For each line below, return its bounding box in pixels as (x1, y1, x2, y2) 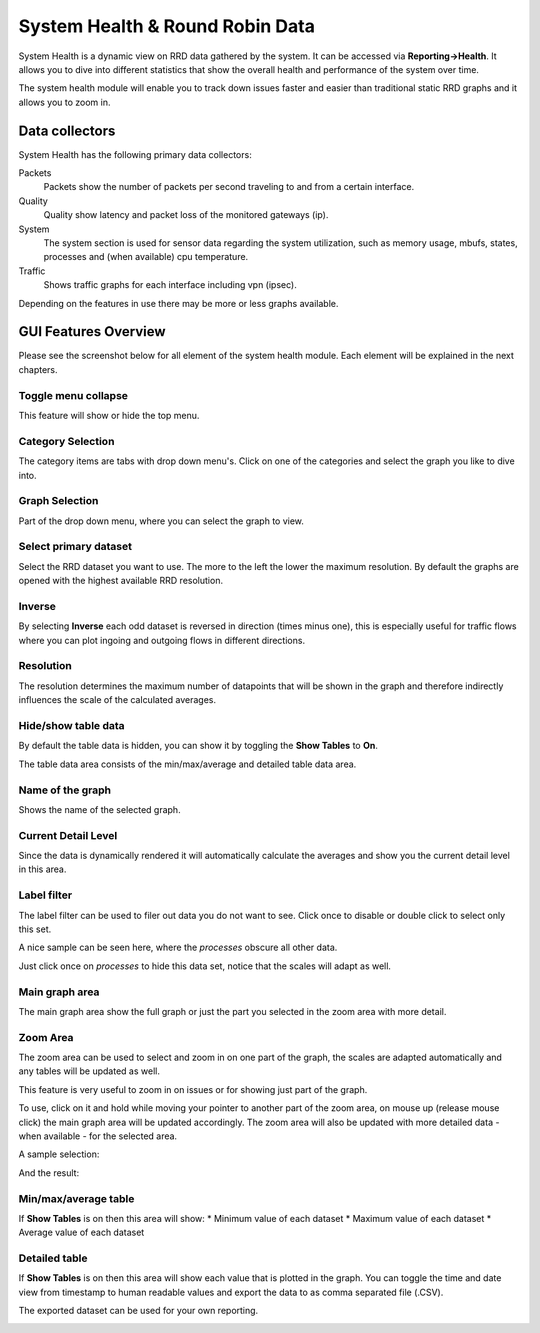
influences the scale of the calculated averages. (18, 694, 217, 706)
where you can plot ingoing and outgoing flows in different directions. (18, 634, 305, 646)
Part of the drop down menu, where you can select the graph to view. (18, 515, 305, 527)
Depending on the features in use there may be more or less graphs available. (18, 297, 339, 309)
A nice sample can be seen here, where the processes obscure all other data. (18, 941, 338, 954)
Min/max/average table (18, 1191, 135, 1205)
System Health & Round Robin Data (18, 15, 315, 37)
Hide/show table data (18, 719, 125, 732)
